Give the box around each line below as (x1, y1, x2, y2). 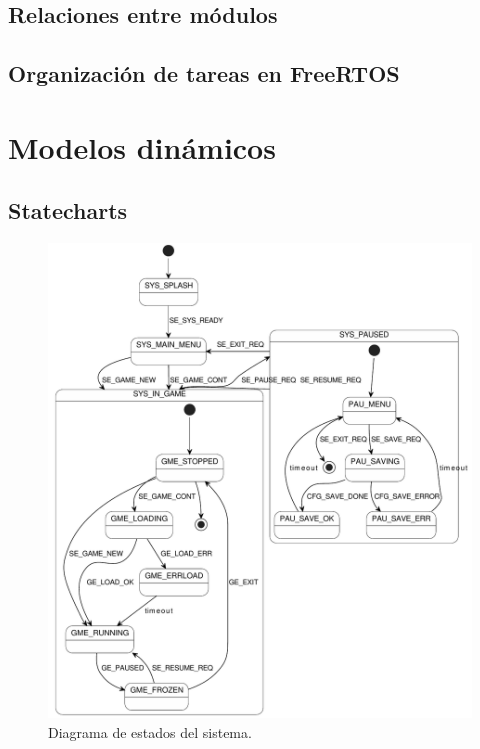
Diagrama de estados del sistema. (48, 721, 252, 742)
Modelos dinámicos (8, 126, 276, 167)
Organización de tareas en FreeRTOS (8, 58, 400, 89)
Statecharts (8, 195, 128, 226)
